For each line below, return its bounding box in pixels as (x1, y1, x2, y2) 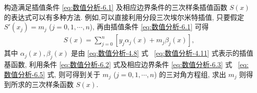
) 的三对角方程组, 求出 (154, 69, 226, 79)
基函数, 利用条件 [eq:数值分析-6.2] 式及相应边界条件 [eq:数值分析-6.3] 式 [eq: (4, 59, 249, 70)
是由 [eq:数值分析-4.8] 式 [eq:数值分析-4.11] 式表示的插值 (71, 48, 254, 58)
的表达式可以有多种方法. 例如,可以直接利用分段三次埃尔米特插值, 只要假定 (4, 11, 244, 22)
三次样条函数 (31, 79, 74, 90)
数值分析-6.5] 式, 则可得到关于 (4, 69, 100, 79)
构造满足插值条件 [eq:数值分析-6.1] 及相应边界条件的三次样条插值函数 (4, 2, 228, 12)
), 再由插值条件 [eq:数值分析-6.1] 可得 (89, 21, 209, 32)
